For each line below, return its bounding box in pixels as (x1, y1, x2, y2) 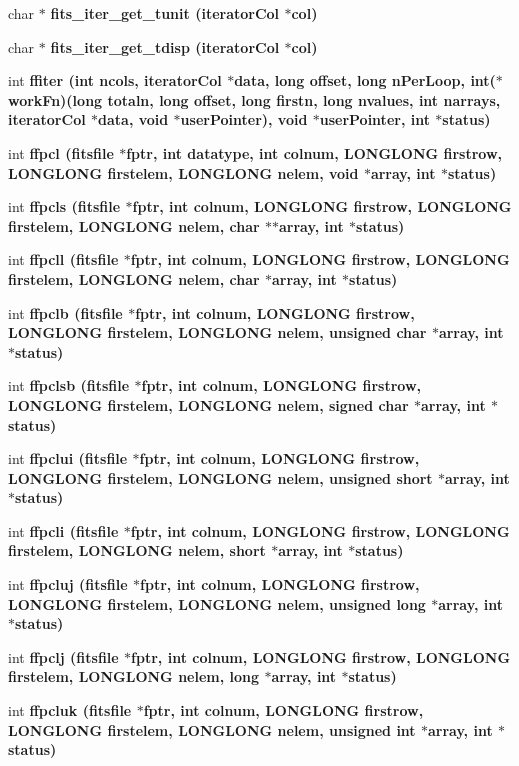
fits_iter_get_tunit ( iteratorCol (50, 3, 280, 23)
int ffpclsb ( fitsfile (8, 375, 130, 396)
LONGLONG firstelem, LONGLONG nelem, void (8, 162, 359, 183)
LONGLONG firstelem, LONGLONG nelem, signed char (8, 394, 409, 415)
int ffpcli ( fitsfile (8, 520, 119, 541)
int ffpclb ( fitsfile (8, 302, 123, 323)
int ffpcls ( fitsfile (8, 196, 121, 217)
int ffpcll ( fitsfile (8, 249, 119, 270)
